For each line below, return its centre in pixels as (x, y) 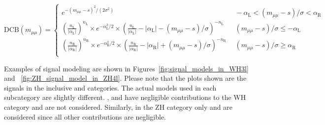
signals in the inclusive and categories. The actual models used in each (110, 87)
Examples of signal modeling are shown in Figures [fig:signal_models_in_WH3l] (126, 68)
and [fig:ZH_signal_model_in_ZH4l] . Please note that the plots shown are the (125, 78)
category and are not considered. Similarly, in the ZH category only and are (118, 107)
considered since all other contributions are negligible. (85, 116)
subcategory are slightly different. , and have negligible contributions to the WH (125, 97)
